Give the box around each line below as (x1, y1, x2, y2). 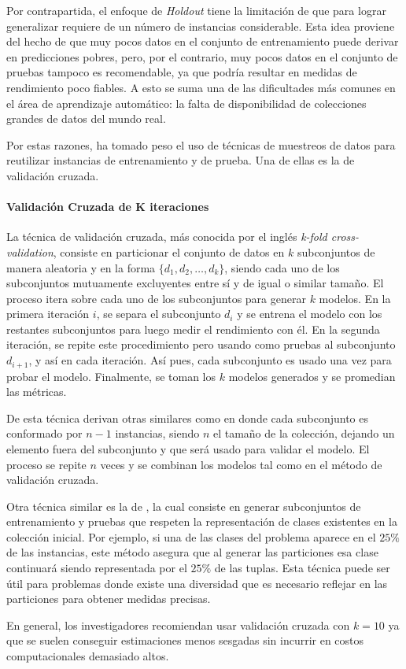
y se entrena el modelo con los (237, 305, 382, 322)
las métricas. (6, 383, 67, 400)
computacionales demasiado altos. (6, 648, 169, 664)
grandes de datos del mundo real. (6, 110, 166, 127)
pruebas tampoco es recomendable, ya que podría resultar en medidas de (6, 64, 357, 80)
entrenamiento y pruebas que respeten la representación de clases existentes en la (6, 513, 397, 530)
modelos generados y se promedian (228, 368, 396, 384)
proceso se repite (6, 456, 87, 472)
